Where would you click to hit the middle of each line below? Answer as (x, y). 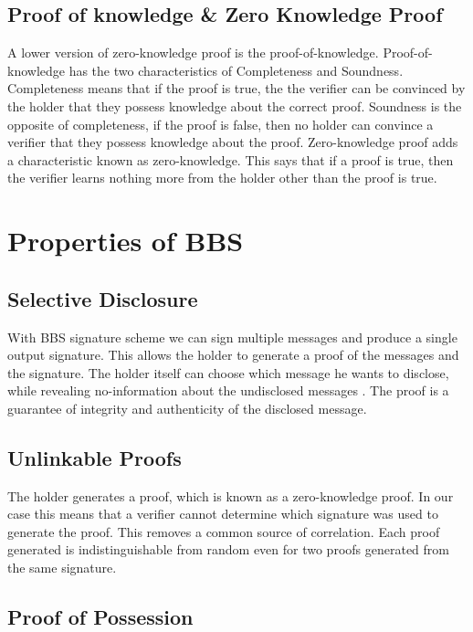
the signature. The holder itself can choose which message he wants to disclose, (228, 372)
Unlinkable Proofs (95, 457)
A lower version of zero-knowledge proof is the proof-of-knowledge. (193, 53)
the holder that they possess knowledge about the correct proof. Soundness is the (235, 105)
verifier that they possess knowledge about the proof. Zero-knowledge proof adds (233, 142)
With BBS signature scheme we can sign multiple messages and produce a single (232, 337)
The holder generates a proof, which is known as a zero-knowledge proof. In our (231, 495)
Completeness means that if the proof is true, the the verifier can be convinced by (236, 88)
